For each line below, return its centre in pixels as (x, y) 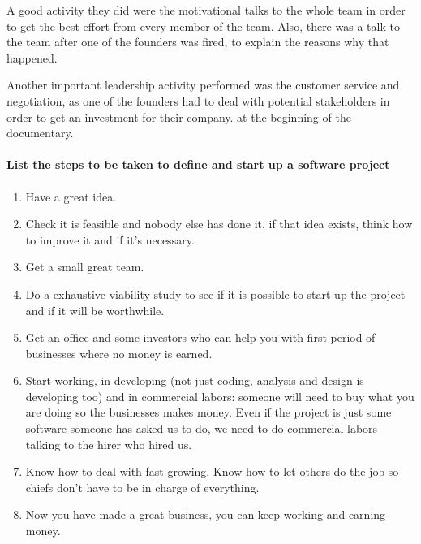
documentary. (40, 133)
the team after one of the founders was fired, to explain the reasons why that (198, 42)
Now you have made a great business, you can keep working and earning (206, 514)
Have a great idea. (71, 196)
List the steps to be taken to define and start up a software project (198, 164)
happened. (32, 57)
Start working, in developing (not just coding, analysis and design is (195, 380)
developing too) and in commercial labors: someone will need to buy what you (220, 396)
